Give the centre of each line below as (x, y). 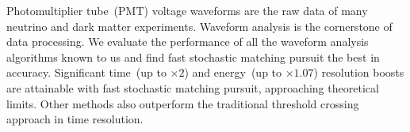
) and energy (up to (233, 72)
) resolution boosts (359, 72)
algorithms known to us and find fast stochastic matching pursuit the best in (193, 57)
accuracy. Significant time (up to (86, 72)
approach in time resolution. (75, 119)
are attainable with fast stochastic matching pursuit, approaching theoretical (193, 87)
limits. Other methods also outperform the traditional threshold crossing (183, 103)
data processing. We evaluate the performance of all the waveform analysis (188, 41)
